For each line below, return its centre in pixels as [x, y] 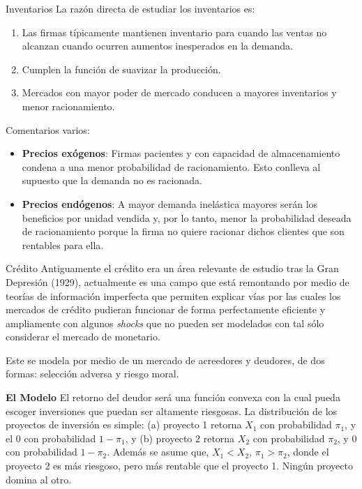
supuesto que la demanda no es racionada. [112, 180]
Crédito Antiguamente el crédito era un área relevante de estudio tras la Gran [172, 268]
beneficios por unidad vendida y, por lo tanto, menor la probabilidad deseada [187, 217]
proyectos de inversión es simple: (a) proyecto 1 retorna [124, 424]
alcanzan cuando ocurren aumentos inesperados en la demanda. [157, 46]
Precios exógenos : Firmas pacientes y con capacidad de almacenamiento [181, 153]
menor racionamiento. [68, 106]
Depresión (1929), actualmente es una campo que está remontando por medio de [178, 281]
